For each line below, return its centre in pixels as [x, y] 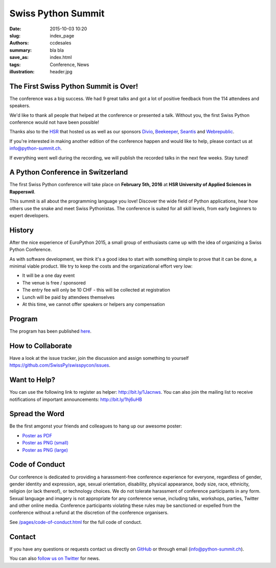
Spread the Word [37, 414]
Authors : [19, 43]
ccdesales [61, 43]
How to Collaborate [41, 346]
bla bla [57, 50]
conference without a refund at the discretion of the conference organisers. [89, 513]
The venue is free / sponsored [54, 282]
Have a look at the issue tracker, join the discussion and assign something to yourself [99, 358]
